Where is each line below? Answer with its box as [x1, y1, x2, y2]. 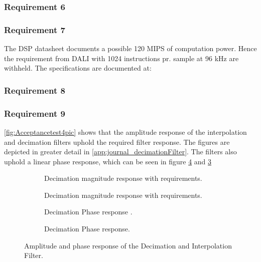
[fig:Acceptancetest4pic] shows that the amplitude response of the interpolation [4, 126, 247, 137]
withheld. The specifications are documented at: [4, 63, 152, 73]
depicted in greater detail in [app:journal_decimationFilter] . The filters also [4, 146, 237, 157]
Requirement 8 [4, 84, 65, 96]
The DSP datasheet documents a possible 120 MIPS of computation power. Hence [4, 43, 257, 54]
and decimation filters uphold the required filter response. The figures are [4, 136, 230, 147]
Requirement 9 [4, 107, 65, 119]
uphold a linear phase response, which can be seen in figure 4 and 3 [4, 156, 212, 166]
